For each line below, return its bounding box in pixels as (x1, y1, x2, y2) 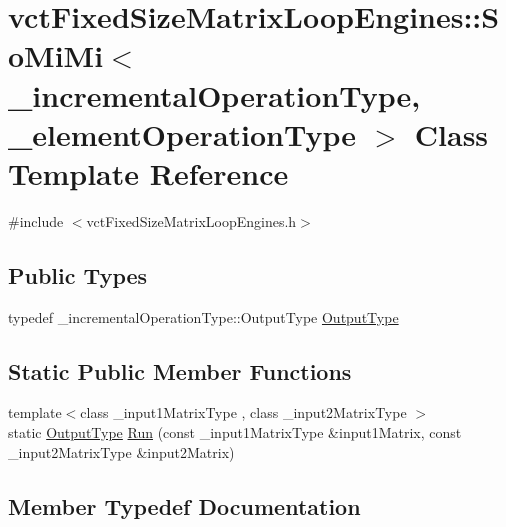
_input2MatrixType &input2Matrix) (8, 441, 235, 462)
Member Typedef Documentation (8, 490, 361, 521)
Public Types (8, 259, 148, 290)
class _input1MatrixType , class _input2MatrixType (80, 402, 407, 423)
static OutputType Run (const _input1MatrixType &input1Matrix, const (8, 422, 462, 443)
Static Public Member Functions (8, 355, 352, 386)
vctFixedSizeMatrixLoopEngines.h (86, 210, 297, 231)
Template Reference (8, 152, 289, 193)
